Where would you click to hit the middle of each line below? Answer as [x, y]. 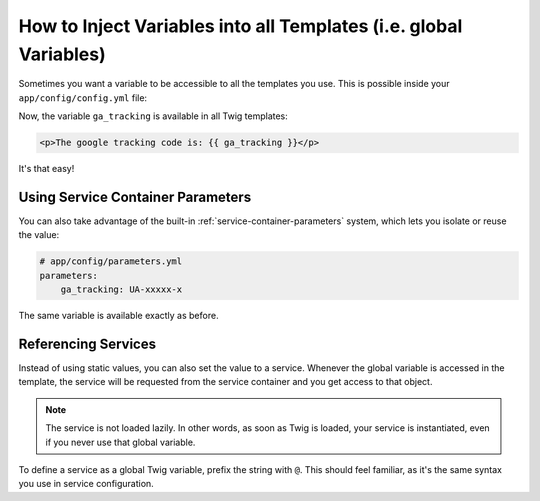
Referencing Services [87, 343]
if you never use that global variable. [120, 442]
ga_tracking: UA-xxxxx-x [121, 289]
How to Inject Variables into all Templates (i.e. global [240, 26]
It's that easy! [46, 169]
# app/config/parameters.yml [111, 261]
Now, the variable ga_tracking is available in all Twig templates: [153, 116]
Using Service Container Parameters [135, 196]
